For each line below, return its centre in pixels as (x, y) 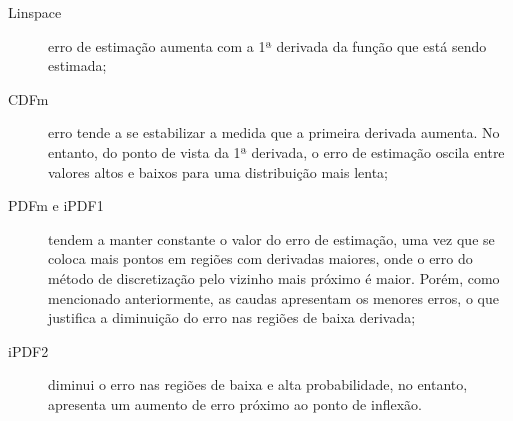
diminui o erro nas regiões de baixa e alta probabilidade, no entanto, (258, 384)
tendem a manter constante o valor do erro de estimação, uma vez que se (271, 238)
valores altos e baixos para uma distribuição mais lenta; (218, 171)
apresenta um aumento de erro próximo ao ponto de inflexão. (235, 403)
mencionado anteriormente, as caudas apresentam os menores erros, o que (273, 297)
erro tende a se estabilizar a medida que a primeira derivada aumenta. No (274, 132)
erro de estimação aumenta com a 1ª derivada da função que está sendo (267, 45)
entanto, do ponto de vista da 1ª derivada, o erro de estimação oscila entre (276, 151)
